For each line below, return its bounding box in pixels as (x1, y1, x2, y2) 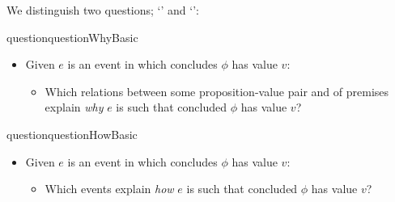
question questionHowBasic (6, 125, 138, 142)
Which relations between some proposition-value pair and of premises (45, 82, 389, 99)
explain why (45, 99, 104, 116)
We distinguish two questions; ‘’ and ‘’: (6, 2, 199, 18)
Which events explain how (45, 180, 174, 197)
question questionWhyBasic (6, 28, 138, 45)
